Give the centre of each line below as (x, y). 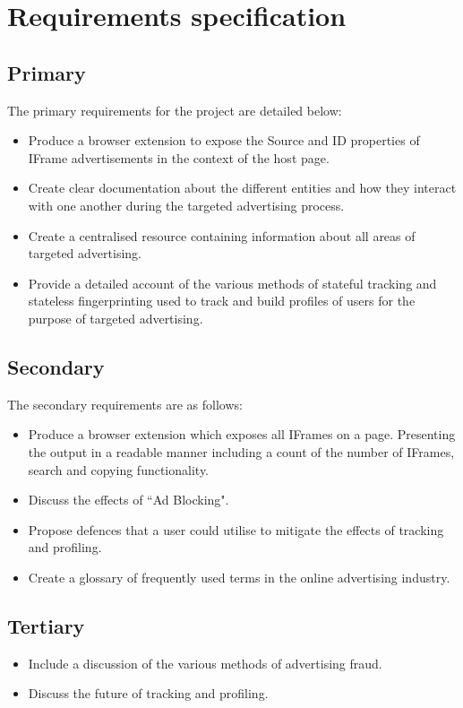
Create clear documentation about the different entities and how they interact (242, 188)
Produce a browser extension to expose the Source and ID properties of (224, 140)
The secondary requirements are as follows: (125, 404)
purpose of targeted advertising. (116, 318)
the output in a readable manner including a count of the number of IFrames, (241, 451)
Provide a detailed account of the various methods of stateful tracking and (232, 283)
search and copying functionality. (119, 469)
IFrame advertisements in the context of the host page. (179, 157)
